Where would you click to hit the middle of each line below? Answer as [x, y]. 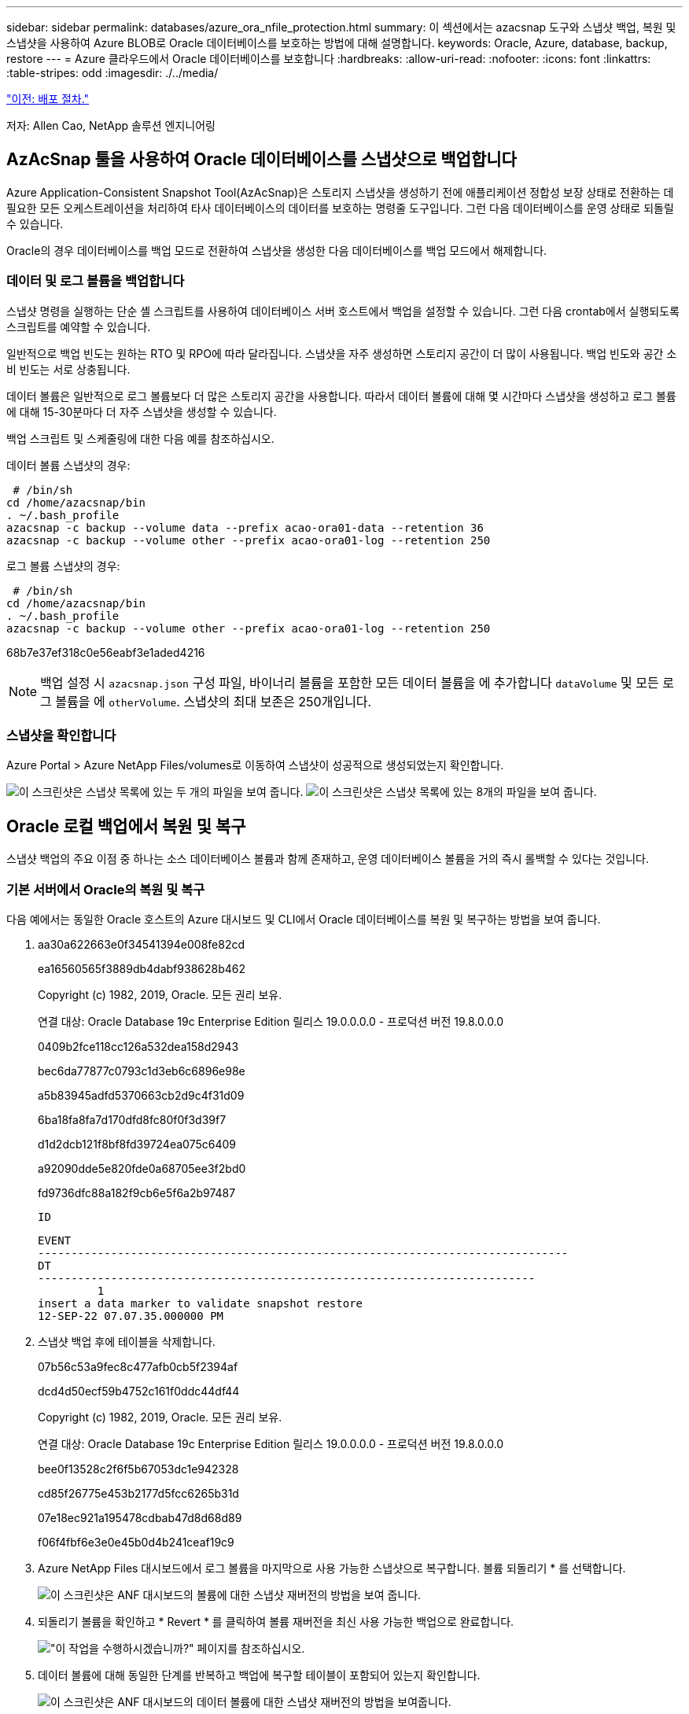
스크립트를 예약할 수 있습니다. [79, 326]
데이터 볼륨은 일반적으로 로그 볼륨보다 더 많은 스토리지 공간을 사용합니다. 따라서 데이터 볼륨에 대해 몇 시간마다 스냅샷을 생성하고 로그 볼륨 [341, 396]
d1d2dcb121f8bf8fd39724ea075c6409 [137, 1144]
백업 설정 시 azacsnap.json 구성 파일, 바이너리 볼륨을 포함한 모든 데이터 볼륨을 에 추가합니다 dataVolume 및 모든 [350, 682]
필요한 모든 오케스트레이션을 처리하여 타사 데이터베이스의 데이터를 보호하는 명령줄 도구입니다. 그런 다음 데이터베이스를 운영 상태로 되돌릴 [340, 208]
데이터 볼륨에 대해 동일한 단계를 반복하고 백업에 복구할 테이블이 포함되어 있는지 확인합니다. [259, 1675]
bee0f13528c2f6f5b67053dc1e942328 [138, 1469]
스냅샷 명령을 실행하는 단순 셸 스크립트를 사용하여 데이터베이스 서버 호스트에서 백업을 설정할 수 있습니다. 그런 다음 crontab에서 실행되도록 [343, 311]
